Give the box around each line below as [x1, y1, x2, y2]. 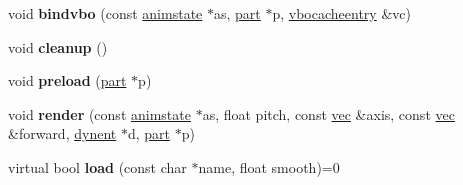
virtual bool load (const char [8, 156, 187, 177]
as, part [213, 3, 261, 23]
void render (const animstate [8, 103, 191, 124]
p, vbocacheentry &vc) [272, 3, 411, 23]
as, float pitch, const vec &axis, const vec [202, 103, 455, 124]
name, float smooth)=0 [198, 156, 340, 177]
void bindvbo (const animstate [8, 3, 203, 23]
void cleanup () [8, 36, 108, 57]
